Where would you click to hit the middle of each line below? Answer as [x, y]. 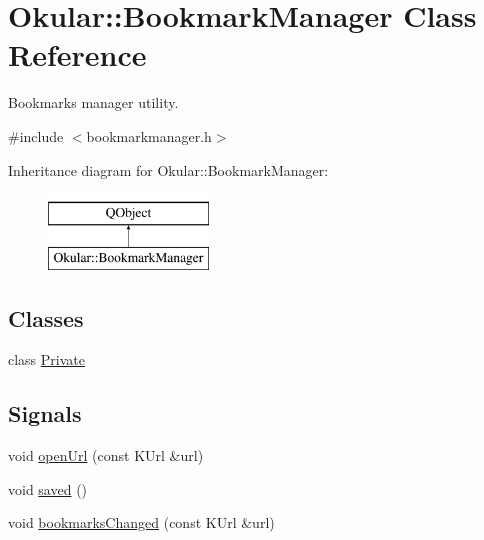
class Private [46, 359]
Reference [77, 54]
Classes [46, 317]
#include [36, 135]
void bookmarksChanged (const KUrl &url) [141, 522]
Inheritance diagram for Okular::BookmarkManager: [168, 169]
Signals [45, 413]
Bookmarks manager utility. [93, 102]
